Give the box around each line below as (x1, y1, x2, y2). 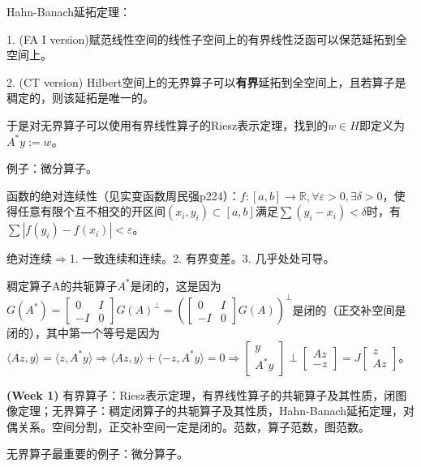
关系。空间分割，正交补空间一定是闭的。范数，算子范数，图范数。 (17, 418, 370, 435)
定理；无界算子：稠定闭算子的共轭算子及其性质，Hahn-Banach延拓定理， (17, 402, 404, 419)
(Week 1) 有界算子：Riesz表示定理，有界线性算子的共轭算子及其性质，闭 (6, 386, 396, 403)
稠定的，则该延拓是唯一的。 (6, 89, 154, 106)
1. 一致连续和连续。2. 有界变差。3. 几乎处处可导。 (69, 250, 335, 267)
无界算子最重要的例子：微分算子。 (6, 445, 188, 462)
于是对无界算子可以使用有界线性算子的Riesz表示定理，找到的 (6, 116, 329, 133)
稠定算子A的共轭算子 (6, 276, 118, 293)
